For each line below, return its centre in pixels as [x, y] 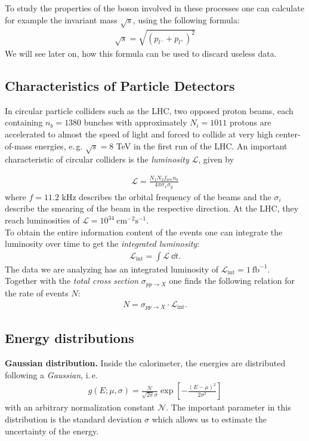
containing [24, 122]
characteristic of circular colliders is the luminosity [97, 159]
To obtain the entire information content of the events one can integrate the [144, 232]
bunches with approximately [135, 122]
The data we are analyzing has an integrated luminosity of [112, 269]
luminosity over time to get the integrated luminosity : [102, 244]
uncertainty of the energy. [52, 431]
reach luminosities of [42, 220]
